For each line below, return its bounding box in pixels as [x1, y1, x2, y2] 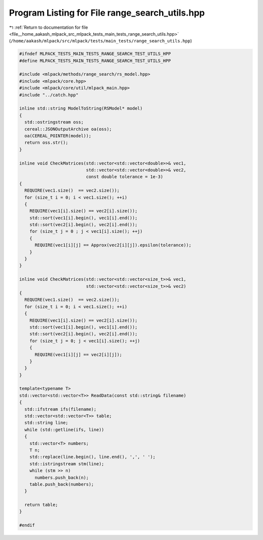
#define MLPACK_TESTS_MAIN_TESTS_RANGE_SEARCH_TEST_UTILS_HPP [19, 58, 171, 63]
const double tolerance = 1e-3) [86, 174, 163, 180]
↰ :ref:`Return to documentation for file [9, 24, 88, 30]
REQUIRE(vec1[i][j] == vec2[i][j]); [35, 352, 122, 357]
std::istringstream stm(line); [29, 461, 104, 466]
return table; [24, 502, 58, 508]
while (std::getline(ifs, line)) [24, 427, 104, 432]
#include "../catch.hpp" [19, 92, 79, 98]
